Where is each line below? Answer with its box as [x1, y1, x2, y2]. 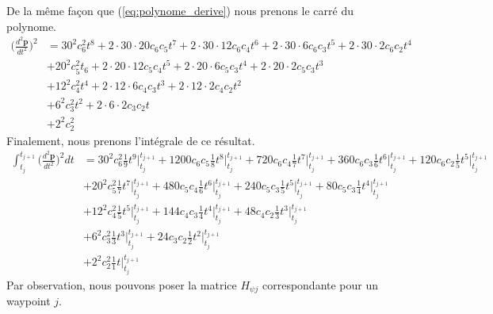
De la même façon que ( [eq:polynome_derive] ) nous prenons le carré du [6, 2, 354, 18]
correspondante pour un [262, 276, 379, 293]
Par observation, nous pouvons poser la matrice [6, 276, 237, 293]
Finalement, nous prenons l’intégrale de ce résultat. [6, 132, 255, 148]
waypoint [6, 292, 51, 308]
